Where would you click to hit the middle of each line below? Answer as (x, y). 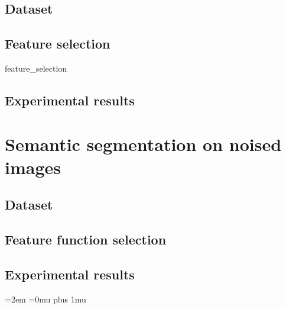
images (33, 167)
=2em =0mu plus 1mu (45, 299)
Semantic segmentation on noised (143, 144)
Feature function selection (86, 239)
